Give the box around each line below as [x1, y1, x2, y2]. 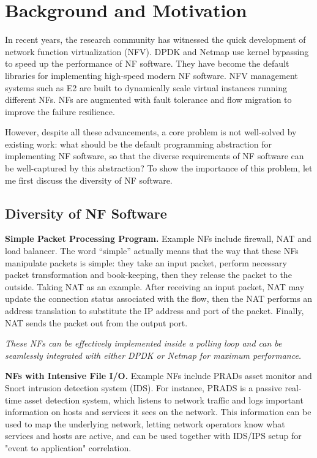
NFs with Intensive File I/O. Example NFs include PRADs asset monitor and [5, 369, 312, 382]
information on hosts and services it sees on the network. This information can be [5, 405, 311, 418]
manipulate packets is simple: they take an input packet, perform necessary [5, 256, 287, 269]
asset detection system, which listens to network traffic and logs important [24, 393, 304, 406]
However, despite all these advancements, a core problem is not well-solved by [5, 126, 297, 138]
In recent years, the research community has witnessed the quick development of [5, 33, 306, 46]
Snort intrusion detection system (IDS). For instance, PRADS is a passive [5, 381, 282, 394]
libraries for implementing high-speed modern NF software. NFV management [5, 69, 298, 81]
